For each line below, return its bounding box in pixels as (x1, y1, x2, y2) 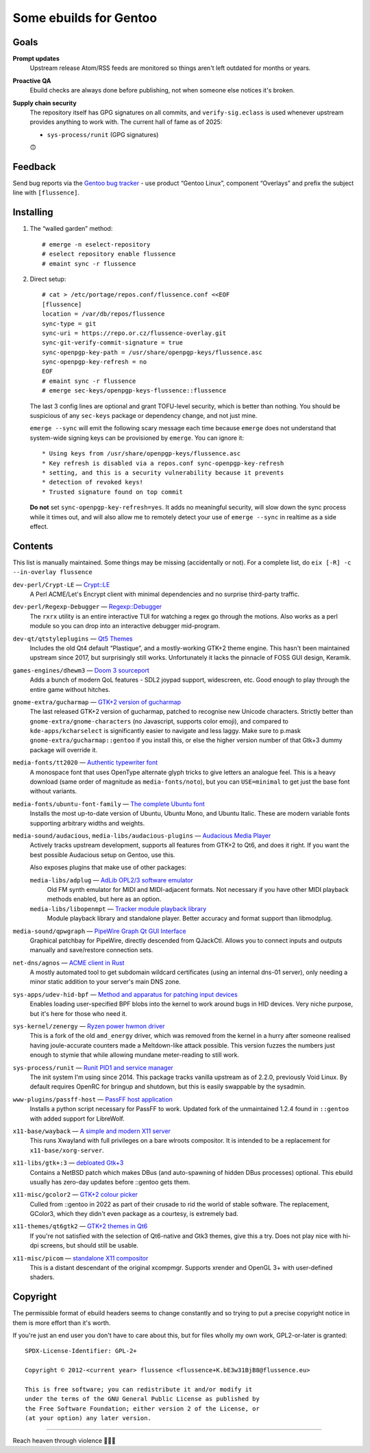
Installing (12, 206, 54, 219)
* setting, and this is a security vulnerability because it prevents (42, 469, 284, 476)
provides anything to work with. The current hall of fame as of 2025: (29, 118, 223, 126)
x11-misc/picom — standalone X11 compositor (12, 1254, 149, 1262)
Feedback (12, 161, 56, 173)
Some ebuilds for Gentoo (12, 10, 158, 25)
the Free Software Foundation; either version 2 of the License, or (25, 1404, 260, 1413)
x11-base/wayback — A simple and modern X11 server (12, 1127, 171, 1135)
